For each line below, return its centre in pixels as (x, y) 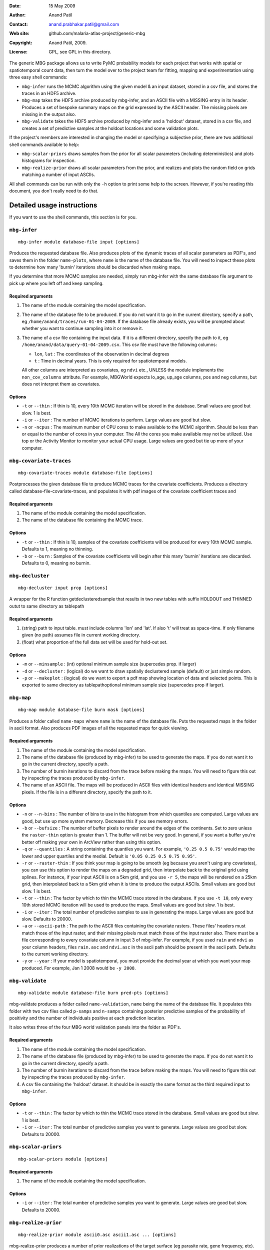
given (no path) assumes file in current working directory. (81, 635)
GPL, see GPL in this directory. (80, 51)
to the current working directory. (55, 954)
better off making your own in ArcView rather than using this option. (91, 842)
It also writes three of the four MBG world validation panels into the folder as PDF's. (95, 1027)
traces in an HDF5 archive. (49, 93)
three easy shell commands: (38, 77)
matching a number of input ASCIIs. (58, 174)
